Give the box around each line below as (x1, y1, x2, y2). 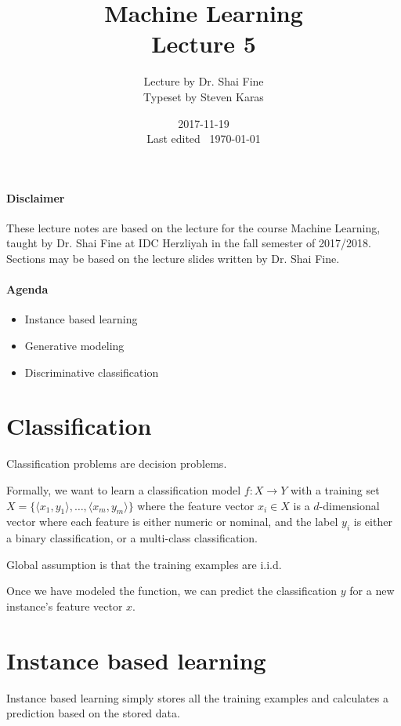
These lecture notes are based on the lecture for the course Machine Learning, (6, 219, 381, 235)
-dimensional (319, 497, 380, 513)
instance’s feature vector (6, 597, 123, 614)
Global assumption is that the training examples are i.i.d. (6, 556, 282, 572)
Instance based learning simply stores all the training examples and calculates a (6, 689, 388, 706)
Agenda (6, 281, 49, 297)
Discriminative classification (24, 363, 159, 380)
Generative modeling (24, 337, 125, 354)
